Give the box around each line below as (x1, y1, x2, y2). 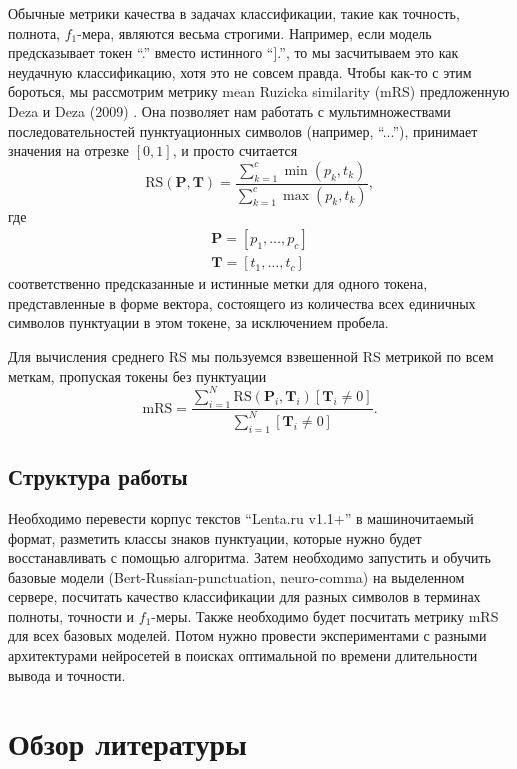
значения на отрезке (8, 140, 130, 161)
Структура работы (8, 461, 188, 492)
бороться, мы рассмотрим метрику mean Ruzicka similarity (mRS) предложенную (8, 81, 510, 102)
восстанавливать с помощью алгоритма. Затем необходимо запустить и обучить (8, 547, 491, 568)
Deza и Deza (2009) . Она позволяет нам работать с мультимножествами (8, 100, 451, 121)
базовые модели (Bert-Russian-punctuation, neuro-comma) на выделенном (8, 566, 465, 587)
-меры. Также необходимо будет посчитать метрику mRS (151, 605, 499, 626)
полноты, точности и (8, 605, 135, 626)
